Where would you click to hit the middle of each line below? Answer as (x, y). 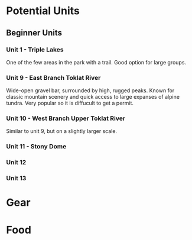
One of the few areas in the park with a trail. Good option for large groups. (96, 62)
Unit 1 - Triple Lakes (35, 50)
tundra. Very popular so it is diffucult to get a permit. (70, 103)
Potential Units (43, 11)
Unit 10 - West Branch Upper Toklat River (66, 118)
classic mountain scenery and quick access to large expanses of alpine (93, 97)
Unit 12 (16, 163)
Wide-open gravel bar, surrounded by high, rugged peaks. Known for (90, 90)
